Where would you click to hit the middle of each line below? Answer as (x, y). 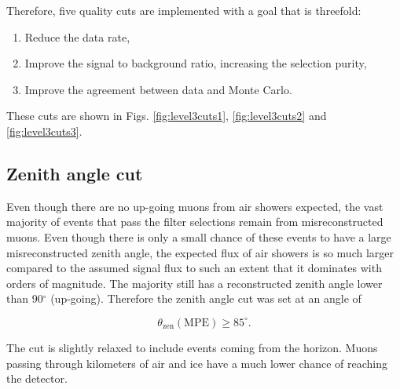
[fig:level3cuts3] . (44, 131)
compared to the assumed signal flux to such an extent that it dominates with (194, 268)
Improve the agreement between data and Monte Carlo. (158, 89)
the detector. (37, 378)
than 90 (25, 298)
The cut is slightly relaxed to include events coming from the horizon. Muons (192, 347)
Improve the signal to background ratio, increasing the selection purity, (196, 63)
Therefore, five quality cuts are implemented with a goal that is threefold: (184, 10)
